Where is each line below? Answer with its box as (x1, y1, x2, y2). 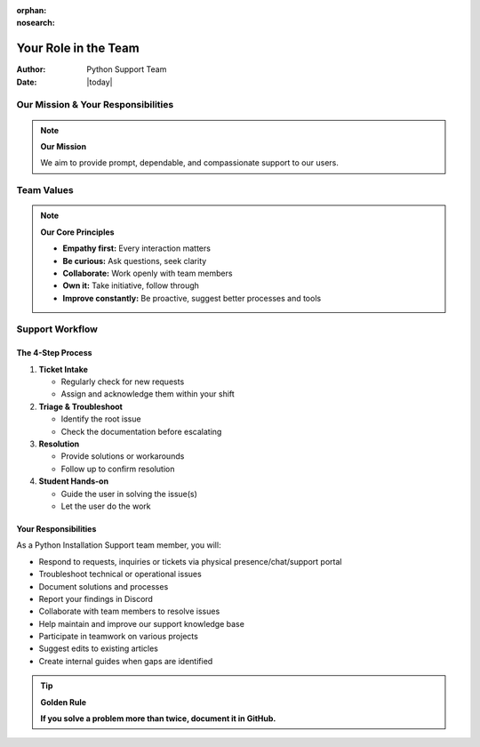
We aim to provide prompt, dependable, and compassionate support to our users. (40, 157, 340, 168)
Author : (16, 64, 46, 75)
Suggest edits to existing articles (38, 643, 159, 654)
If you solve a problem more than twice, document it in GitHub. (40, 713, 276, 724)
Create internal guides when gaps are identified (38, 655, 213, 666)
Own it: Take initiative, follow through (62, 280, 200, 291)
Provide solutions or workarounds (60, 451, 185, 462)
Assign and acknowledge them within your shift (60, 389, 235, 399)
